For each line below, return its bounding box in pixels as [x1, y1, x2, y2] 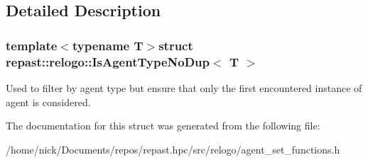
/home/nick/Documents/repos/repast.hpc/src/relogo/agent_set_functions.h [6, 141, 340, 156]
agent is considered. [6, 94, 91, 109]
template [6, 36, 58, 54]
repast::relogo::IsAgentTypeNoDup [6, 52, 210, 70]
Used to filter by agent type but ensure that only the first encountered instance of [6, 80, 362, 95]
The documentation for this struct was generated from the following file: [6, 118, 320, 133]
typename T [72, 36, 144, 54]
